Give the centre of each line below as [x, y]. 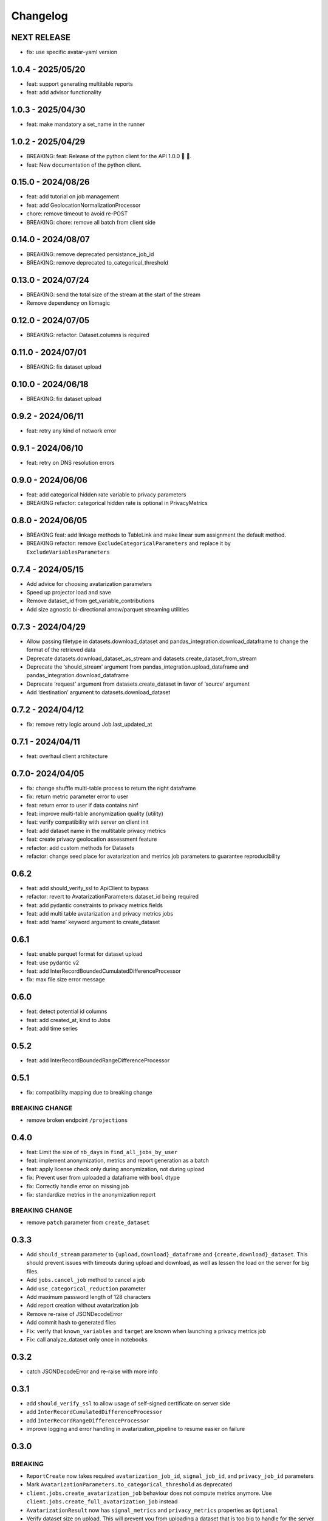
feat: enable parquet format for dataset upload [84, 954]
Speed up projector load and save [69, 593]
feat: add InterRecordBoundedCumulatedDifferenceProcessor [104, 971]
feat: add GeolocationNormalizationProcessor [84, 205]
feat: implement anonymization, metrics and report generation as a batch [118, 1161]
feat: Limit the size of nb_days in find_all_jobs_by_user [102, 1152]
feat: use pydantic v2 [53, 962]
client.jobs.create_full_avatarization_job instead [102, 1502]
